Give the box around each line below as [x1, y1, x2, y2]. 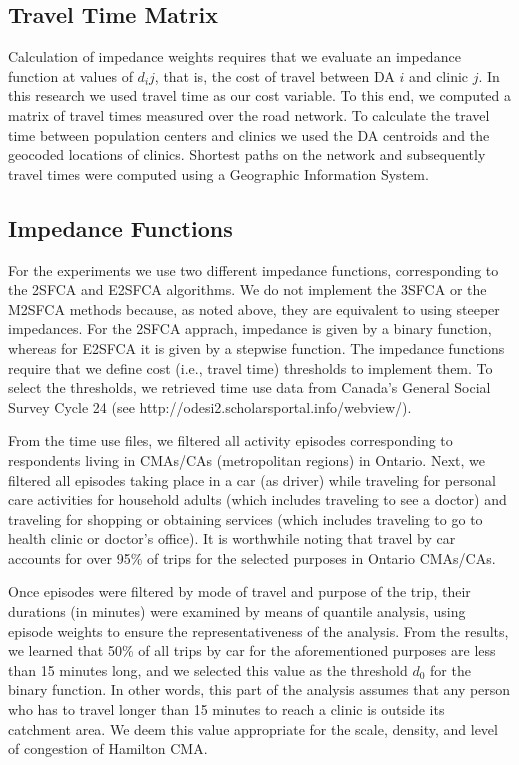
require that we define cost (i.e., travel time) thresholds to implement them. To [8, 357, 493, 378]
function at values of [8, 65, 133, 86]
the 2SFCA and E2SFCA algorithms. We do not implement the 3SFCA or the [8, 279, 487, 300]
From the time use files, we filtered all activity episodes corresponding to [8, 430, 453, 451]
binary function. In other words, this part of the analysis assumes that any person [8, 679, 511, 700]
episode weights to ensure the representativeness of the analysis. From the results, [8, 620, 509, 641]
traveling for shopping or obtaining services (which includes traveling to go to [8, 508, 483, 529]
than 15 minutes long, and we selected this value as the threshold [8, 659, 408, 680]
